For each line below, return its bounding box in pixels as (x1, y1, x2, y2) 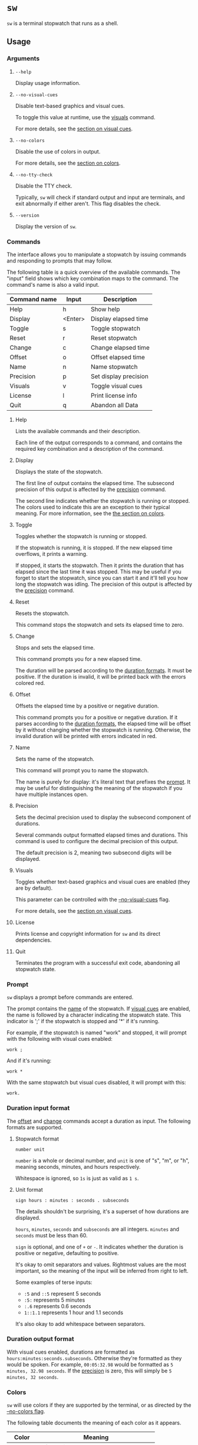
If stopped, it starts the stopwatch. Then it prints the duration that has (15, 562, 184, 569)
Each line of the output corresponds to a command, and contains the (15, 439, 183, 446)
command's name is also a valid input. (6, 281, 100, 288)
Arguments (6, 54, 40, 63)
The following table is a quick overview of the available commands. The (6, 268, 180, 276)
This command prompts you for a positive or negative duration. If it (15, 713, 178, 720)
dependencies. (15, 936, 52, 943)
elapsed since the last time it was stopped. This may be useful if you (15, 568, 181, 575)
